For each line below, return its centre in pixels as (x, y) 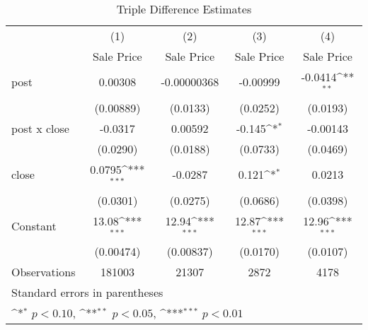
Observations (44, 272)
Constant (34, 225)
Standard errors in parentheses (87, 293)
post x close (40, 128)
